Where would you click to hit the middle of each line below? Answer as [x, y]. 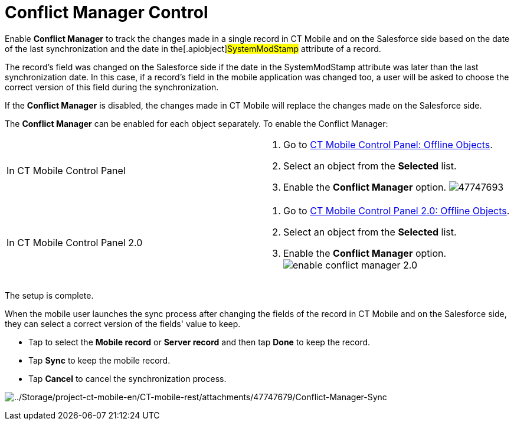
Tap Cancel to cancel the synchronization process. [127, 378]
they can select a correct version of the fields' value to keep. [123, 323]
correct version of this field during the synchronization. [112, 87]
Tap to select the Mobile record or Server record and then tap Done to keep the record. [199, 342]
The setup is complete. [49, 295]
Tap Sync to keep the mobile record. [99, 360]
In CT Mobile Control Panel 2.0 [75, 242]
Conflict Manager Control [107, 12]
